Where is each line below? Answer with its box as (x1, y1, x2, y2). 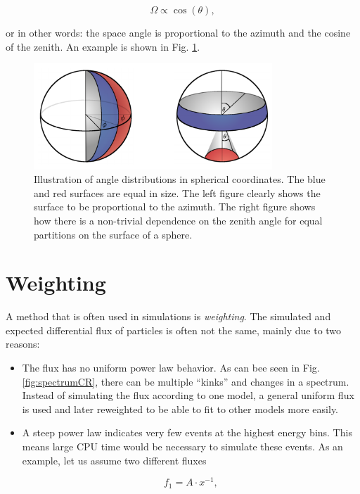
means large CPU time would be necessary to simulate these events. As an (22, 439, 343, 453)
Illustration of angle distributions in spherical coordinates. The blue (34, 172, 326, 186)
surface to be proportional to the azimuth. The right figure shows (34, 199, 316, 214)
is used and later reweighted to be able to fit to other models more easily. (22, 401, 338, 416)
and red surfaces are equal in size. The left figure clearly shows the (34, 185, 321, 200)
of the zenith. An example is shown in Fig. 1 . (6, 39, 200, 53)
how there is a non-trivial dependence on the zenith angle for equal (34, 213, 323, 227)
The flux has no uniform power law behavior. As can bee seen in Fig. (22, 360, 320, 375)
